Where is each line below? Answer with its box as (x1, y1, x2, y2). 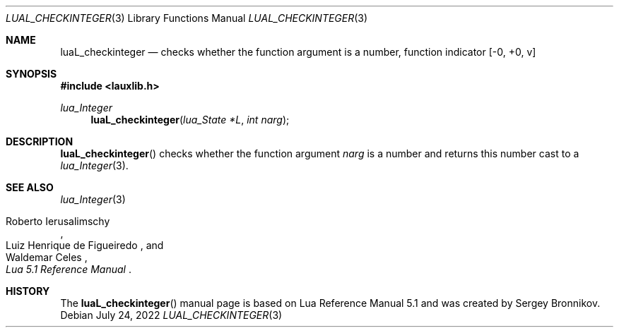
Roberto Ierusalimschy (6, 215, 110, 227)
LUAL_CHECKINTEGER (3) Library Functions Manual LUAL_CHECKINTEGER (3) (6, 12, 368, 24)
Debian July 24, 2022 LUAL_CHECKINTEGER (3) (60, 309, 283, 321)
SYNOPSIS (6, 68, 57, 80)
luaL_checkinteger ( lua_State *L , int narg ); (90, 114, 290, 126)
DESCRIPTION (6, 135, 73, 147)
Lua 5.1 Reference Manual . (6, 263, 131, 275)
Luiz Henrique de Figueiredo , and (6, 239, 164, 251)
